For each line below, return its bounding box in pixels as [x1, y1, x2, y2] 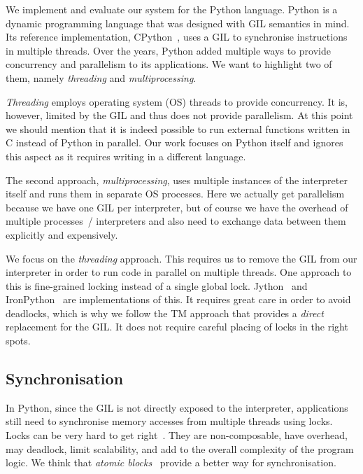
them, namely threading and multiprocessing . [6, 70, 197, 85]
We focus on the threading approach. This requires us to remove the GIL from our [6, 251, 357, 265]
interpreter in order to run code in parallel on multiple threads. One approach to [6, 265, 352, 279]
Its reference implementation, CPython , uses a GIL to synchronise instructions [6, 29, 348, 44]
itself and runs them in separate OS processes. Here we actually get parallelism [6, 186, 345, 201]
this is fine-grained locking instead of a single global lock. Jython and [6, 278, 308, 293]
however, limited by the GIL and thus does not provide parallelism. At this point [6, 108, 353, 123]
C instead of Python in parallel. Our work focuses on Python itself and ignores [6, 135, 343, 150]
